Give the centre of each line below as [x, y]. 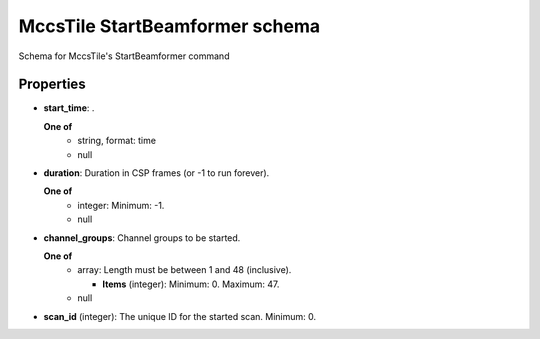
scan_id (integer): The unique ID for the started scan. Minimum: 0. [180, 316]
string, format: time [117, 141]
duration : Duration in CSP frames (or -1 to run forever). [156, 173]
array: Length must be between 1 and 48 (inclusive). [184, 270]
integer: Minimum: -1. [121, 205]
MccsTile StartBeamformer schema [169, 26]
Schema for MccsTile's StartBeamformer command [124, 56]
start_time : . [69, 108]
